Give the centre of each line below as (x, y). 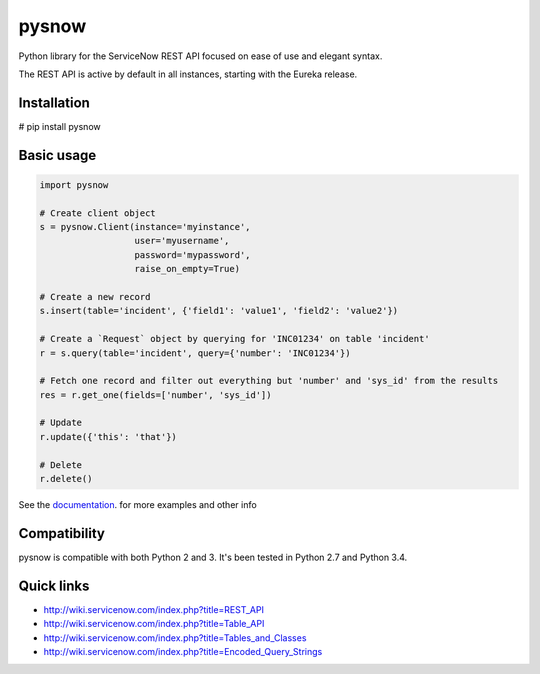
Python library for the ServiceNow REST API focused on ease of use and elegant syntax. (200, 56)
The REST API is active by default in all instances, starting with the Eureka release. (188, 74)
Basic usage (57, 155)
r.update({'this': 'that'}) (108, 436)
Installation (54, 102)
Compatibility (61, 533)
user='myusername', (182, 241)
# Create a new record (95, 296)
